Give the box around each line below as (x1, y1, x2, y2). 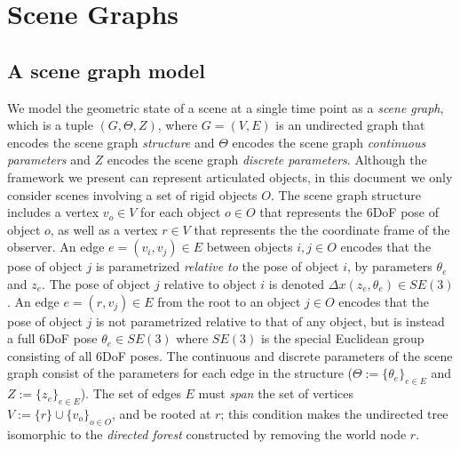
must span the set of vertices (198, 384, 354, 403)
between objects (206, 237, 293, 256)
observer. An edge (7, 237, 105, 256)
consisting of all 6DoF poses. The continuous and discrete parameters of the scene (7, 346, 453, 365)
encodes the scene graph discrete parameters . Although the (107, 150, 427, 169)
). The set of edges (80, 384, 181, 403)
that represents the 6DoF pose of (259, 203, 440, 221)
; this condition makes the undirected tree (220, 404, 448, 422)
